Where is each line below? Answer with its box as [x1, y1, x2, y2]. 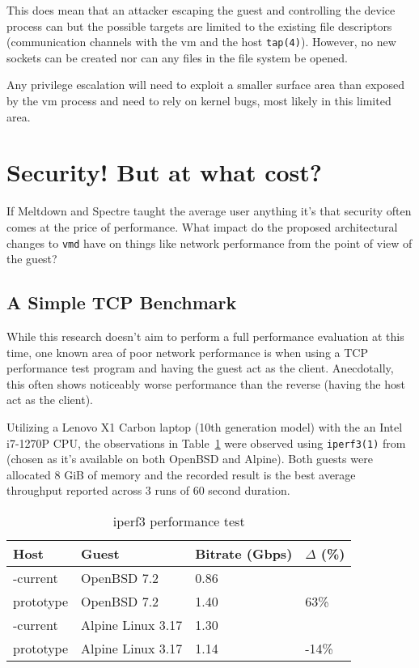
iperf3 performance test [112, 511, 245, 530]
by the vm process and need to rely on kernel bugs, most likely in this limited [6, 92, 391, 109]
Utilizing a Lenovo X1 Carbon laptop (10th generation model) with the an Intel [6, 418, 403, 435]
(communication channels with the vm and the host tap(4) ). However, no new [6, 33, 396, 50]
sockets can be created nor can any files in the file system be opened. [6, 49, 348, 66]
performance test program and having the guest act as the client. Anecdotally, [6, 360, 394, 377]
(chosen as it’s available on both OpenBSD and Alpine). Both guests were [6, 450, 373, 467]
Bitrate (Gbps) [195, 543, 293, 563]
